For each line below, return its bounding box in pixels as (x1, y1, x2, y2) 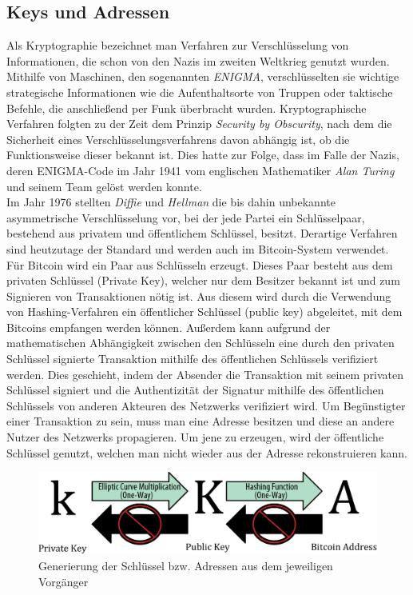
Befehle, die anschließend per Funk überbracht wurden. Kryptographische (6, 99, 367, 116)
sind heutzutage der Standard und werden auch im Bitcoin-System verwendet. (6, 240, 389, 257)
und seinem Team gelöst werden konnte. (6, 178, 202, 194)
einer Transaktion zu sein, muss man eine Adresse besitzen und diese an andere (6, 413, 395, 429)
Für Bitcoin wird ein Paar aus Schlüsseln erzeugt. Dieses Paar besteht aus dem (6, 256, 393, 273)
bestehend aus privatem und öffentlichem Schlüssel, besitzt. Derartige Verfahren (6, 225, 398, 242)
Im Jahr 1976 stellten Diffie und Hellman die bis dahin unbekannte (6, 194, 336, 210)
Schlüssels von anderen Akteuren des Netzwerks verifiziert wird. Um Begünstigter (6, 397, 406, 413)
